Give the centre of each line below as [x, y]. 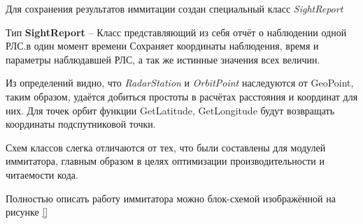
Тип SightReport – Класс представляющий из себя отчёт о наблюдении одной [176, 32]
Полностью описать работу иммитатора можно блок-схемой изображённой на [171, 198]
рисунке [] [27, 212]
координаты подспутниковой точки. [81, 124]
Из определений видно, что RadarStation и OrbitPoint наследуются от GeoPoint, [180, 83]
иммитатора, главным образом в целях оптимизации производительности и [165, 161]
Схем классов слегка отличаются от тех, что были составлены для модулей [166, 147]
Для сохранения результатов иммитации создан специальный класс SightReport [175, 8]
